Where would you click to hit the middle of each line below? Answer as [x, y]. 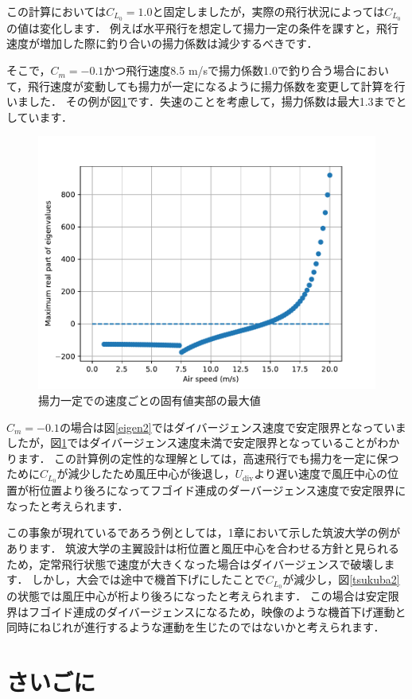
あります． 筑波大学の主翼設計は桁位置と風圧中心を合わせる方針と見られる [203, 548]
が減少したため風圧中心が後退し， [146, 474]
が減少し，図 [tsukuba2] [341, 579]
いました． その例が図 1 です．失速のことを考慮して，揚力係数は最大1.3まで [201, 101]
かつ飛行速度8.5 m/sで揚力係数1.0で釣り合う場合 [229, 70]
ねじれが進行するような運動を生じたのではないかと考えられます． [212, 627]
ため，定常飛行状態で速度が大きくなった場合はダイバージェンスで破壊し [195, 563]
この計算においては [56, 11]
